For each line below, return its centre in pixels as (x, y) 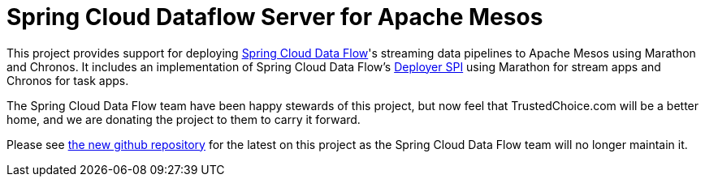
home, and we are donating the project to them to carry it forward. (184, 119)
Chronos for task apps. (68, 80)
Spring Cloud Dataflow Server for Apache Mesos (275, 17)
